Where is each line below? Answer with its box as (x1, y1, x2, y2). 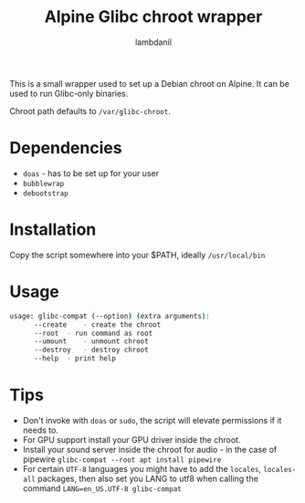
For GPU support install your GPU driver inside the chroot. (22, 434, 241, 445)
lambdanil (135, 37, 172, 47)
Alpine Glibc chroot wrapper (44, 6, 263, 27)
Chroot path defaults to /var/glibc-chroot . (9, 105, 171, 116)
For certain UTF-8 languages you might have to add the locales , (22, 463, 262, 474)
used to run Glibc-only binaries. (9, 88, 129, 99)
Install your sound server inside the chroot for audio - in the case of (22, 444, 278, 455)
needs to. (22, 424, 59, 435)
